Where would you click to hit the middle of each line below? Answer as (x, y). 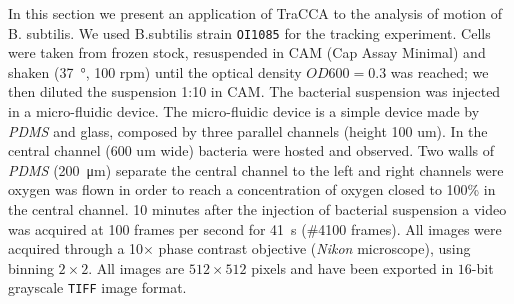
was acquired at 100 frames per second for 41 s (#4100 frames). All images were (255, 228)
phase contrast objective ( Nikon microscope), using (314, 248)
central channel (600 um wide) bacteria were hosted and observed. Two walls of (251, 150)
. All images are (136, 267)
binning (31, 267)
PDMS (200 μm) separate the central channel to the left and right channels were (256, 169)
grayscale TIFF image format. (97, 287)
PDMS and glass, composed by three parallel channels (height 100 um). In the (248, 130)
